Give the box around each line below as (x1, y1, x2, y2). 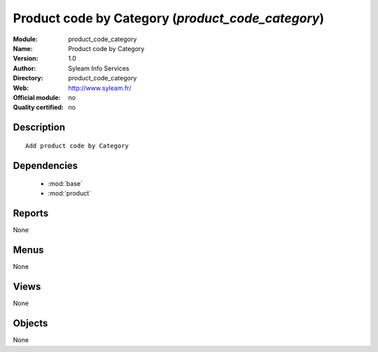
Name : (13, 44, 33, 52)
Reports (13, 207, 49, 219)
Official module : (13, 93, 61, 101)
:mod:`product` (48, 189, 91, 198)
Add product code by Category (25, 142, 129, 149)
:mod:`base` (48, 179, 83, 188)
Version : (13, 54, 38, 63)
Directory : (13, 74, 43, 82)
